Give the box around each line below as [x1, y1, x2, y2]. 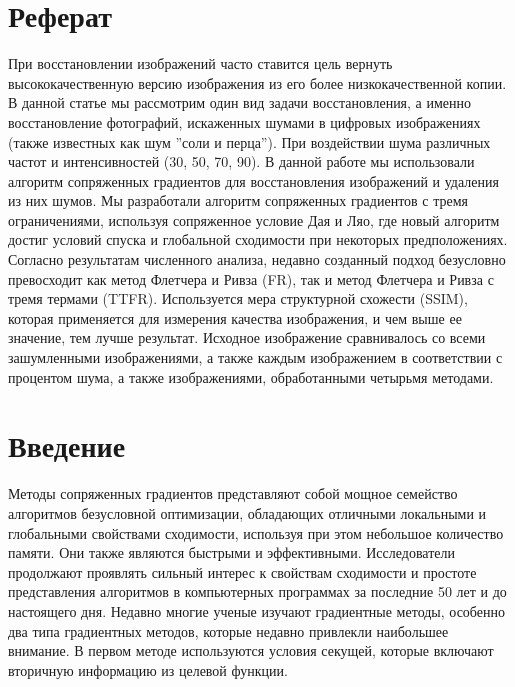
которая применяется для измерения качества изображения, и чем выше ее [8, 307, 462, 328]
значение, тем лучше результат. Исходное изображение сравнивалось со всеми [8, 327, 486, 348]
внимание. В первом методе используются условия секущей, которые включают [8, 640, 494, 661]
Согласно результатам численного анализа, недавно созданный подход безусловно [8, 249, 506, 270]
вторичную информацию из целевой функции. [8, 659, 288, 680]
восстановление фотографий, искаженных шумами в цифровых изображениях [8, 111, 481, 132]
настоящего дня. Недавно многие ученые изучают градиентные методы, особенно [8, 600, 506, 621]
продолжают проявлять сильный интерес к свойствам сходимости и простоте [8, 561, 477, 582]
